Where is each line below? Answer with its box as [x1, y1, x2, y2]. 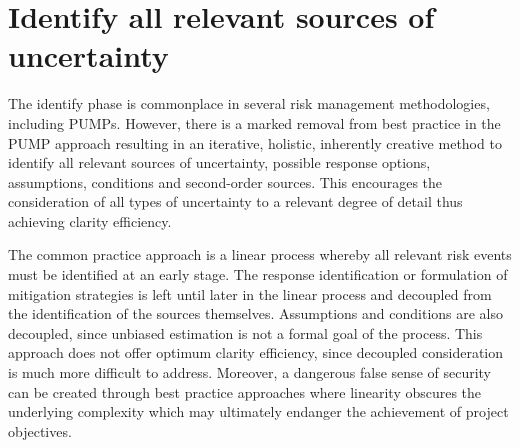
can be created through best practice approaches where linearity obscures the [8, 381, 482, 402]
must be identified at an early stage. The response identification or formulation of [8, 264, 508, 285]
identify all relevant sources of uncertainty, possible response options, [8, 152, 431, 173]
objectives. [8, 420, 72, 441]
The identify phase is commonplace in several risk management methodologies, [8, 93, 490, 114]
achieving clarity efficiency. [8, 210, 172, 231]
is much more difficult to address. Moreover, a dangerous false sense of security [8, 362, 492, 383]
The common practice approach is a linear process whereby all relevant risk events [8, 244, 512, 265]
